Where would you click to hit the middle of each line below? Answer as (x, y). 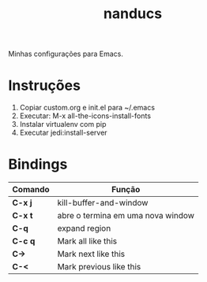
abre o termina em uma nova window (126, 216)
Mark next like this (91, 254)
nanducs (133, 14)
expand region (84, 228)
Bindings (38, 164)
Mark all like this (87, 241)
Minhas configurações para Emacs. (66, 54)
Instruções (45, 85)
